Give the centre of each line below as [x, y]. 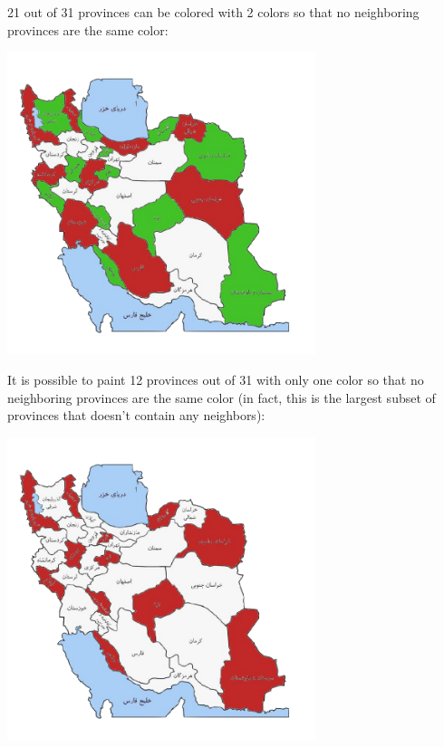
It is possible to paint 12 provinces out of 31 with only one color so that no [216, 379]
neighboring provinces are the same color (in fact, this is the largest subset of [222, 397]
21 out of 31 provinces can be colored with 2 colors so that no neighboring [213, 12]
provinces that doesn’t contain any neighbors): [136, 415]
